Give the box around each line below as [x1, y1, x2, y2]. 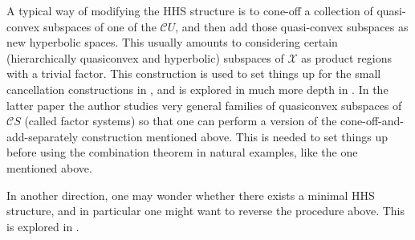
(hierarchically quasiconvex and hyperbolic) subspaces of [6, 49, 284, 66]
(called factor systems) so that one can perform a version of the [24, 112, 337, 129]
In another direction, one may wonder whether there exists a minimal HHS [6, 186, 375, 203]
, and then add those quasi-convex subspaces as [175, 18, 409, 35]
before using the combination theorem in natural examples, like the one [6, 144, 358, 161]
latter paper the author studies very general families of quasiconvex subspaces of [6, 96, 402, 113]
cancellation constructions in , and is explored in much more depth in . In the [6, 80, 389, 97]
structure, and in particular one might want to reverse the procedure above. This [6, 202, 405, 219]
